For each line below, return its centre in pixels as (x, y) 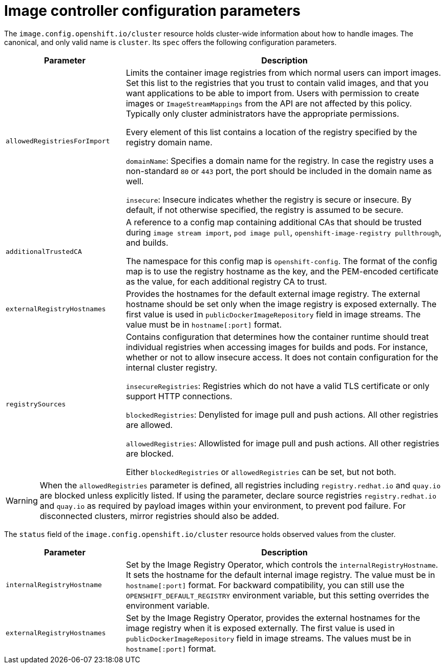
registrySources (36, 404)
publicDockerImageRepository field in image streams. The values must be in (268, 638)
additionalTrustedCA (44, 252)
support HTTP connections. (179, 396)
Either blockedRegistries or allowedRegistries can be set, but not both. (261, 472)
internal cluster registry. (172, 367)
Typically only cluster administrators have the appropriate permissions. (262, 113)
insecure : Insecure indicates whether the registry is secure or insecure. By (269, 199)
